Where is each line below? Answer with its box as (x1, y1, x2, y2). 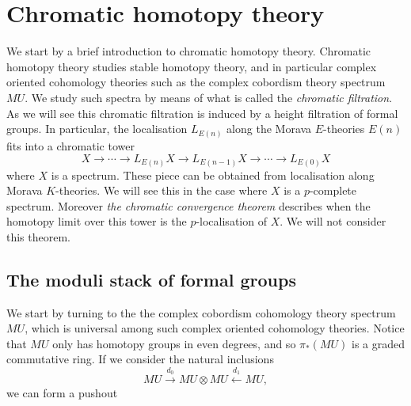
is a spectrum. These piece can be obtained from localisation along (51, 166, 375, 183)
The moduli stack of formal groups (6, 267, 296, 291)
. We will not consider (280, 213, 386, 230)
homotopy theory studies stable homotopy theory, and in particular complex (6, 58, 377, 74)
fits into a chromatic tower (6, 137, 135, 154)
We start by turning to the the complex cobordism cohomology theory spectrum (6, 304, 396, 321)
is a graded (352, 335, 405, 351)
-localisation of (196, 213, 267, 230)
